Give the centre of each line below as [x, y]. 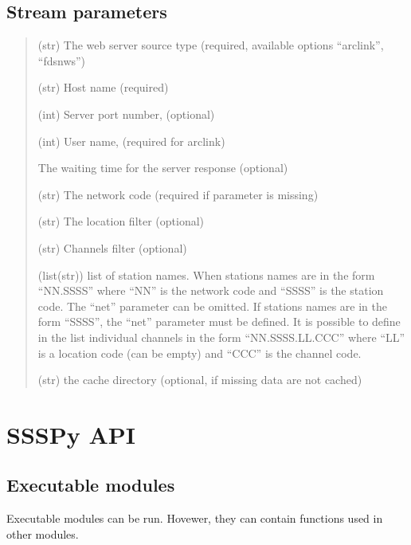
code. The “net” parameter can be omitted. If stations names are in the [212, 306]
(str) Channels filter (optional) [112, 247]
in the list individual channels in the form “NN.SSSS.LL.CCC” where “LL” [221, 337]
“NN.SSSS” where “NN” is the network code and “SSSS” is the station [211, 290]
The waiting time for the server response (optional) [163, 168]
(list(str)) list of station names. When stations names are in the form [206, 274]
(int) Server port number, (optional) [126, 114]
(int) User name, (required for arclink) [131, 141]
